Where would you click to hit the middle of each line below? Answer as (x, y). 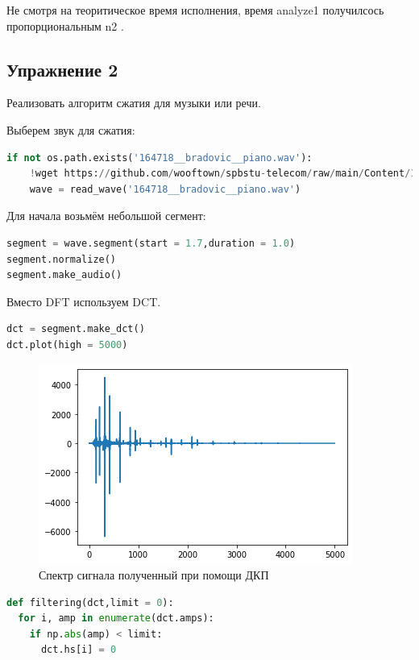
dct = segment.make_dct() (76, 329)
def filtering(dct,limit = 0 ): (90, 602)
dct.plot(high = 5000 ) (67, 345)
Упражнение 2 (62, 69)
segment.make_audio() (64, 275)
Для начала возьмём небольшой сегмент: (106, 216)
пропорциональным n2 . (65, 25)
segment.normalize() (62, 259)
